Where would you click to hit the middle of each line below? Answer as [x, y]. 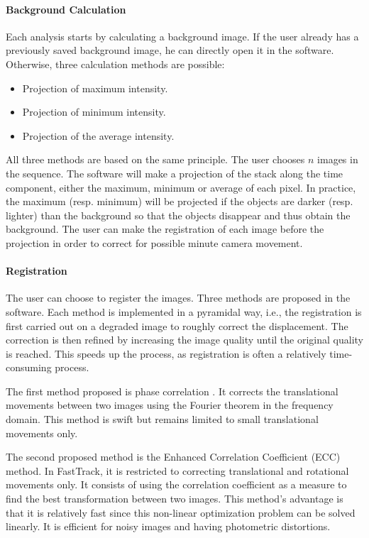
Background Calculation [66, 9]
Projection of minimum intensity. [94, 112]
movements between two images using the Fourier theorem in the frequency [170, 405]
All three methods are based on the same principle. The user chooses [155, 159]
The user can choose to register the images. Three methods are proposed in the [178, 298]
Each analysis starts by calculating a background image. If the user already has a [182, 36]
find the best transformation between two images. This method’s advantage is [175, 499]
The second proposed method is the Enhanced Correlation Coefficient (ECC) [173, 457]
